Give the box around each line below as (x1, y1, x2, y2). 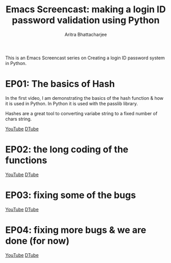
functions (5, 155, 47, 166)
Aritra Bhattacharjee (64, 31, 107, 37)
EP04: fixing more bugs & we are (5, 224, 146, 236)
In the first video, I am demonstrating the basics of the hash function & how (5, 95, 164, 101)
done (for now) (5, 235, 70, 247)
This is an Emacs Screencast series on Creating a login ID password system (5, 55, 165, 61)
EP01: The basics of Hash (5, 78, 115, 90)
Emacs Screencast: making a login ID (6, 4, 166, 15)
